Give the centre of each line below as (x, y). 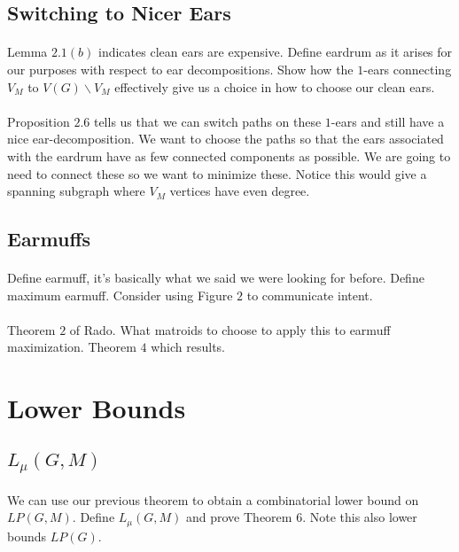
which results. (188, 347)
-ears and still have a (388, 121)
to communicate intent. (310, 295)
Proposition (39, 121)
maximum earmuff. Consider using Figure (120, 295)
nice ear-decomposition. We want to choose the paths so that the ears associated (226, 139)
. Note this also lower (360, 517)
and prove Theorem (239, 517)
